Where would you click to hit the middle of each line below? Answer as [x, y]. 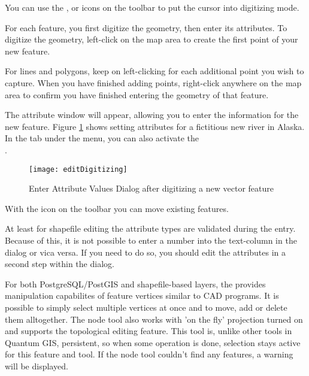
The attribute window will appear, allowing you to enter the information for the [152, 115]
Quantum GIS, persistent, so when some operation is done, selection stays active [153, 342]
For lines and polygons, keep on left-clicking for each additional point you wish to [154, 71]
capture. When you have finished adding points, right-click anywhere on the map [153, 82]
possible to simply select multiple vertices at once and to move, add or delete [146, 307]
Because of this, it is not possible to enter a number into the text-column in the [151, 240]
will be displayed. [37, 366]
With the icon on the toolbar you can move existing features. [117, 208]
